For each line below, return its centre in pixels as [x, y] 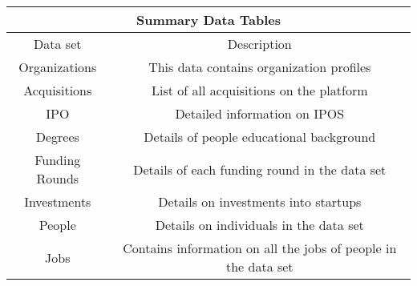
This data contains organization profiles [260, 67]
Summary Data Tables [208, 20]
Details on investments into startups [260, 201]
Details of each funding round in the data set [260, 169]
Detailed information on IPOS [260, 113]
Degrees [57, 137]
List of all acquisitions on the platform [260, 90]
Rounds [58, 178]
